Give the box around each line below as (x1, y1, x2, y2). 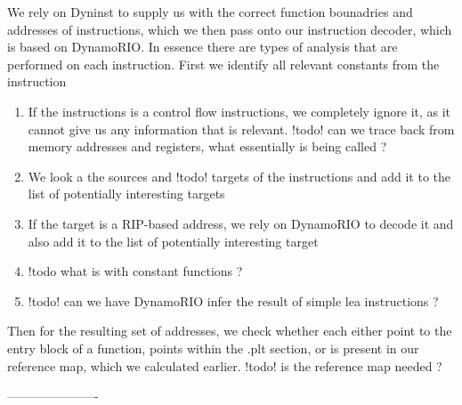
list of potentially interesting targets (28, 184, 225, 203)
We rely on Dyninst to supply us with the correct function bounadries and (7, 3, 413, 20)
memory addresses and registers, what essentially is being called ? (28, 137, 387, 156)
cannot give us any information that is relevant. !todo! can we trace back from (28, 119, 455, 138)
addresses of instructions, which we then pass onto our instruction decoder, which (7, 20, 452, 38)
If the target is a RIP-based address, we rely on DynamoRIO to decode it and (28, 214, 454, 232)
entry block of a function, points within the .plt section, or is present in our (7, 338, 419, 357)
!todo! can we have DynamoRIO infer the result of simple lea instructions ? (28, 291, 439, 310)
